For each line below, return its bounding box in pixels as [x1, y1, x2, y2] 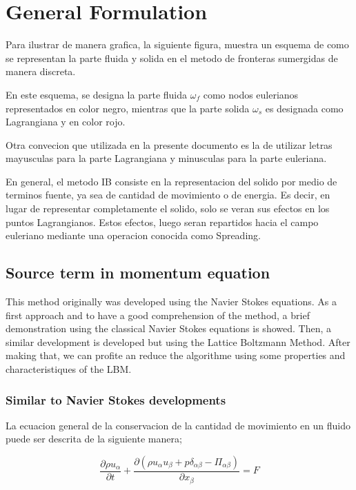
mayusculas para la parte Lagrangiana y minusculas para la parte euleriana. [6, 151, 327, 165]
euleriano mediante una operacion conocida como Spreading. [6, 228, 261, 243]
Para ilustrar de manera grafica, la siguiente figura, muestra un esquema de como [6, 37, 349, 52]
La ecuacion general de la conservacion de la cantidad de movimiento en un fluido [6, 418, 351, 432]
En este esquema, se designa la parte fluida [6, 87, 188, 101]
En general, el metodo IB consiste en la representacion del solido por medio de [6, 174, 337, 188]
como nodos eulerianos [203, 87, 299, 101]
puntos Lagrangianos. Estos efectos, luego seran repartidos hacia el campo [6, 214, 319, 229]
